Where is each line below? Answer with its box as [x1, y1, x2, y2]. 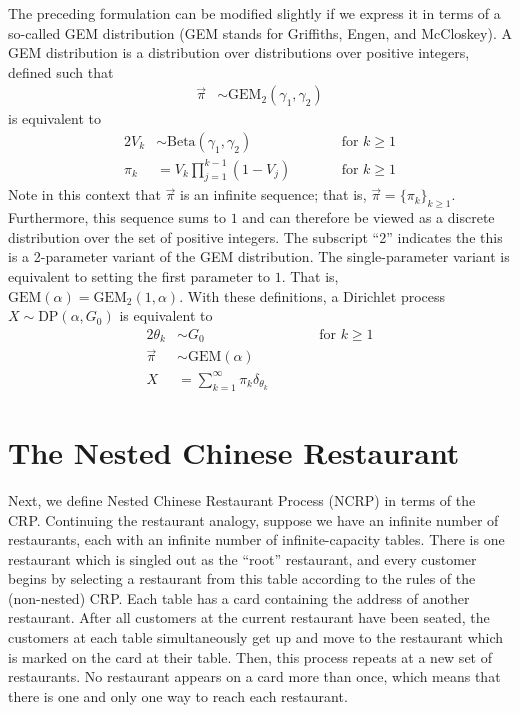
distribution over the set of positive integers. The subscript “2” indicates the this [8, 226, 503, 247]
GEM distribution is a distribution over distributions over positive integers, [8, 42, 470, 63]
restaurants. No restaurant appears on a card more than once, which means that [8, 666, 501, 687]
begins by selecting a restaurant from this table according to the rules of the [8, 568, 476, 589]
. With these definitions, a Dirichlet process [179, 285, 446, 306]
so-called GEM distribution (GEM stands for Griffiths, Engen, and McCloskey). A [8, 22, 512, 43]
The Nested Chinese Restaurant [8, 431, 460, 472]
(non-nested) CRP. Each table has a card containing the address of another [8, 587, 470, 608]
